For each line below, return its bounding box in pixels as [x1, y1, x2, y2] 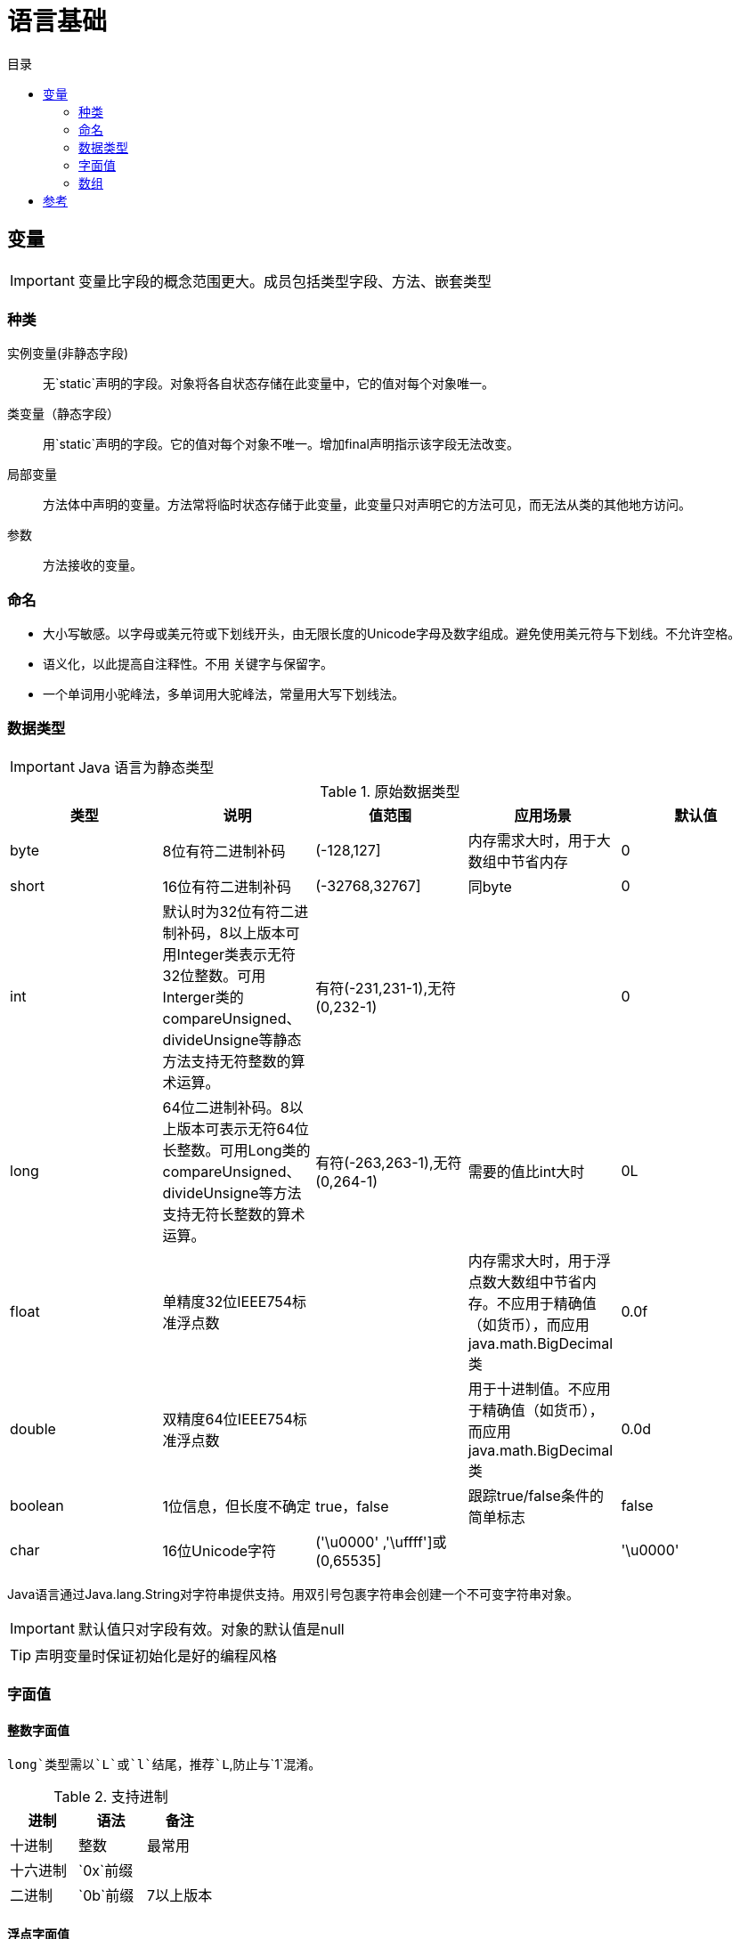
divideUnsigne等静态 [162, 1030, 302, 1049]
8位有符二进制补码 [162, 841, 286, 860]
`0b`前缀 [78, 1886, 134, 1905]
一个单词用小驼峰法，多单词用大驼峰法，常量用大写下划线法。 [43, 686, 404, 702]
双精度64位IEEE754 [162, 1409, 293, 1428]
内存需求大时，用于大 [468, 831, 611, 849]
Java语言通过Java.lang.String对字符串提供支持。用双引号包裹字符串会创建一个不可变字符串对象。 [7, 1586, 580, 1602]
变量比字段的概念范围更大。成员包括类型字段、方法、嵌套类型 [77, 272, 492, 290]
